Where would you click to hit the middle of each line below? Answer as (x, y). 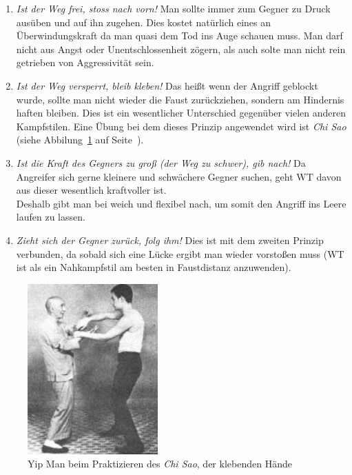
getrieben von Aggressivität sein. (85, 62)
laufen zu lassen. (51, 217)
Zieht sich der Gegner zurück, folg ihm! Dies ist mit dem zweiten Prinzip (170, 240)
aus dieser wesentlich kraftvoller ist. (91, 190)
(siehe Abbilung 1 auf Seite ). (80, 140)
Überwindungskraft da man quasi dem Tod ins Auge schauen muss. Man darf (179, 36)
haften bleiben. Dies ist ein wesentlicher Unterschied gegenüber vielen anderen (181, 113)
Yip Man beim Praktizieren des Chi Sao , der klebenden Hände (160, 464)
